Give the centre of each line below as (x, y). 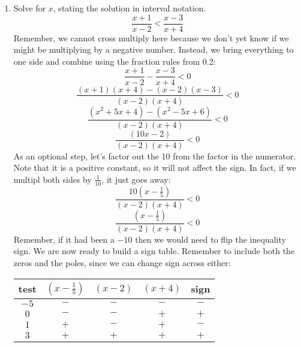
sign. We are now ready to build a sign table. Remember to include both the (154, 251)
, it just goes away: (136, 179)
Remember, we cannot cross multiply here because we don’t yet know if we (151, 37)
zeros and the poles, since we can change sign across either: (122, 262)
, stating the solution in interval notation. (130, 8)
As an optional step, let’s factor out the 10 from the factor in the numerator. (155, 156)
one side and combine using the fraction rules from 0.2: (115, 61)
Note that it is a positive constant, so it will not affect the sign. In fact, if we (155, 168)
